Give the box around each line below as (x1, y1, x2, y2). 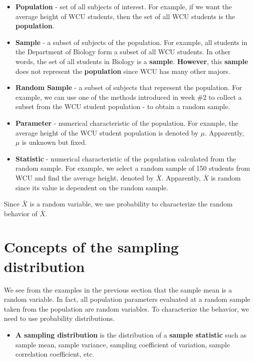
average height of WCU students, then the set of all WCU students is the (15, 11, 235, 21)
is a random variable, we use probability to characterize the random (29, 199, 233, 209)
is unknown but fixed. (21, 137, 87, 147)
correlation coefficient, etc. (15, 349, 94, 359)
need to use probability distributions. (4, 313, 115, 323)
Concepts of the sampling (4, 237, 179, 257)
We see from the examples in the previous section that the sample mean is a (4, 284, 232, 294)
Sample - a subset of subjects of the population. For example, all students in (15, 37, 248, 47)
